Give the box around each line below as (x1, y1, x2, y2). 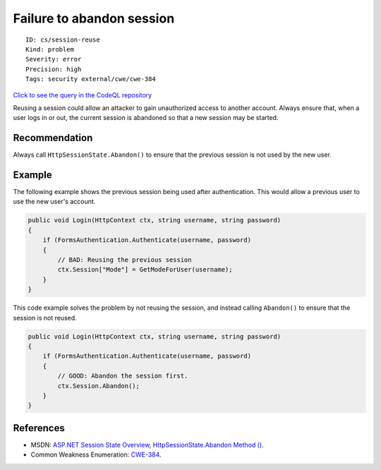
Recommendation (13, 132, 93, 144)
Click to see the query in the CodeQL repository (13, 90, 152, 99)
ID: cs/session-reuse (25, 35, 100, 44)
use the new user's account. (13, 198, 96, 206)
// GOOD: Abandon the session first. (57, 372, 188, 380)
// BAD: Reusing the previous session (57, 256, 192, 264)
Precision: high (25, 65, 82, 73)
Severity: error (25, 55, 82, 64)
